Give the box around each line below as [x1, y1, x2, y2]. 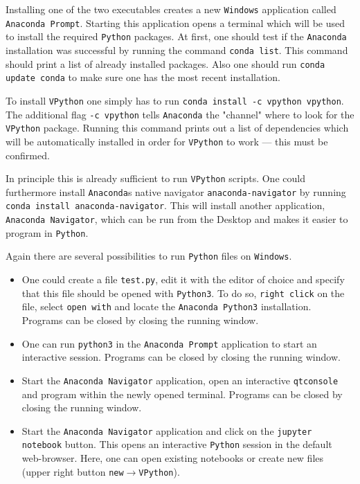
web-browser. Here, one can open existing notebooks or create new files [21, 451, 324, 465]
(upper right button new [21, 464, 124, 478]
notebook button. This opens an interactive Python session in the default [21, 437, 332, 451]
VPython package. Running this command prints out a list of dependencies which [6, 120, 349, 135]
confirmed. [6, 147, 50, 162]
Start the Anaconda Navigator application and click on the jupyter [21, 423, 312, 438]
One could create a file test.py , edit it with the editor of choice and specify [21, 272, 345, 287]
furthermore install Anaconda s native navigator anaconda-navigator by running [6, 184, 346, 199]
